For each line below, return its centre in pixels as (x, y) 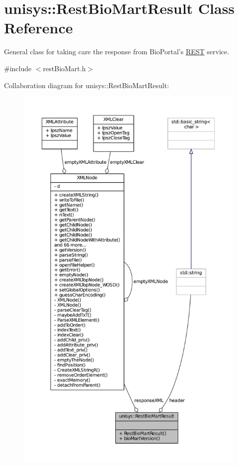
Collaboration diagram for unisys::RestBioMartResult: (87, 85)
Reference (39, 28)
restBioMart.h (64, 68)
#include (18, 68)
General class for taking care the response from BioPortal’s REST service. (117, 52)
